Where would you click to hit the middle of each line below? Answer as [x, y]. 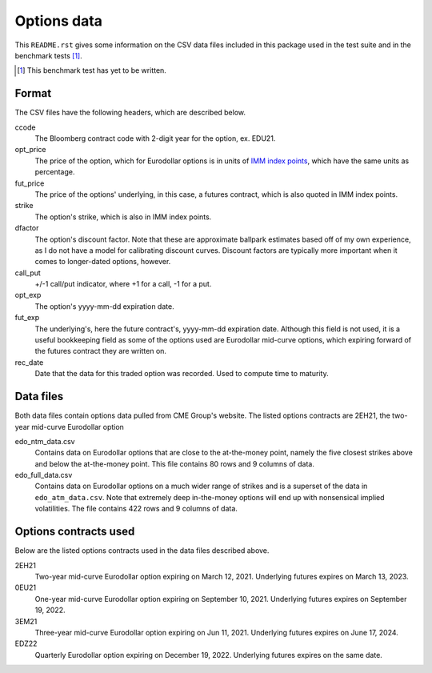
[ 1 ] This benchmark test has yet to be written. [92, 70]
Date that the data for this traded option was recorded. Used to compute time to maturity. [182, 374]
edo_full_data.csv [44, 475]
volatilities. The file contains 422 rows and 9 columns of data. [136, 509]
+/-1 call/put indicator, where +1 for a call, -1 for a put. [123, 284]
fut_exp [27, 318]
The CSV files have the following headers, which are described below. [130, 113]
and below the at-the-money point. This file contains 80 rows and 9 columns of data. [175, 463]
